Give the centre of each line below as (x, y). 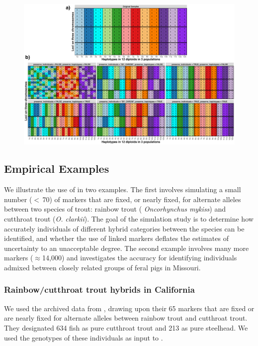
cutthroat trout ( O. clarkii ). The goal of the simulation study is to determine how (129, 218)
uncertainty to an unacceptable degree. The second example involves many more (127, 248)
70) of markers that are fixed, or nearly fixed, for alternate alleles (142, 199)
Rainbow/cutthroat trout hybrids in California (99, 289)
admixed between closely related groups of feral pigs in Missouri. (102, 267)
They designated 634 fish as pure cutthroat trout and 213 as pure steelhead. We (126, 327)
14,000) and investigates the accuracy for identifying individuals (140, 258)
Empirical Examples (57, 169)
